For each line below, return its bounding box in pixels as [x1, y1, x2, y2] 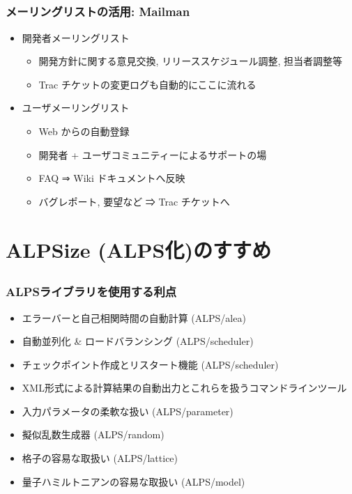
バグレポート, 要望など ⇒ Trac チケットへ [38, 194, 230, 208]
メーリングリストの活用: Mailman [6, 3, 190, 20]
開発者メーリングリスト [22, 30, 130, 45]
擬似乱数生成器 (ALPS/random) [22, 427, 164, 442]
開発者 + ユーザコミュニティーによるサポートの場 [38, 147, 267, 162]
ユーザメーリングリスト [22, 100, 130, 115]
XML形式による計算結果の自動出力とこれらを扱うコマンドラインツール [22, 380, 347, 395]
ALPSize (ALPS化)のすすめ [6, 235, 271, 263]
